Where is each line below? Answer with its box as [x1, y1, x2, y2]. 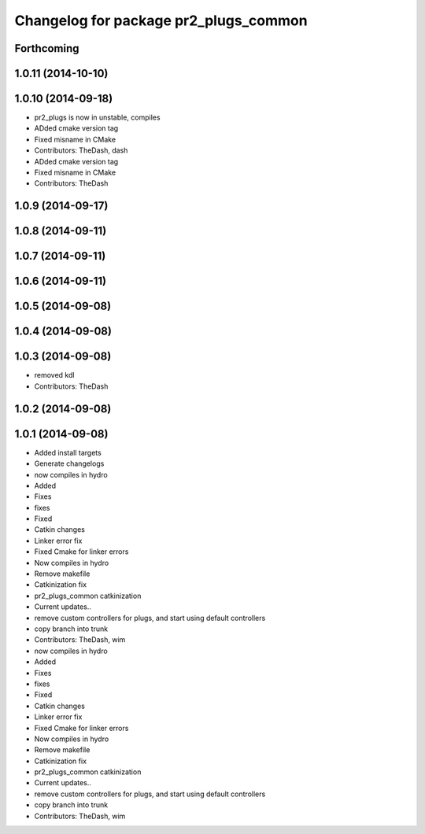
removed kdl [34, 371, 75, 380]
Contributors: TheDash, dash [34, 146, 128, 155]
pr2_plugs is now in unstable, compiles [34, 113, 161, 122]
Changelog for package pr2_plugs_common [14, 12, 308, 29]
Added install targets [34, 448, 102, 457]
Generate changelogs [34, 459, 105, 468]
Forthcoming [14, 42, 79, 55]
